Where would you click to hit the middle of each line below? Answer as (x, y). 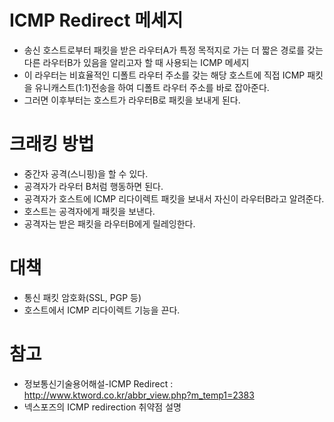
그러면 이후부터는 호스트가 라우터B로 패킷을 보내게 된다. (132, 100)
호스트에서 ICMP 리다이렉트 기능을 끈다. (102, 310)
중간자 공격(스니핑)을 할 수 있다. (86, 173)
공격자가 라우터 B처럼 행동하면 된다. (93, 186)
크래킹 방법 (52, 144)
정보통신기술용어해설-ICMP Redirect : (98, 383)
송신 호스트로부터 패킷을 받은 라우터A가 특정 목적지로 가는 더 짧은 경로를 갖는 (173, 50)
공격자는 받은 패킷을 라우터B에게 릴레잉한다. (109, 223)
